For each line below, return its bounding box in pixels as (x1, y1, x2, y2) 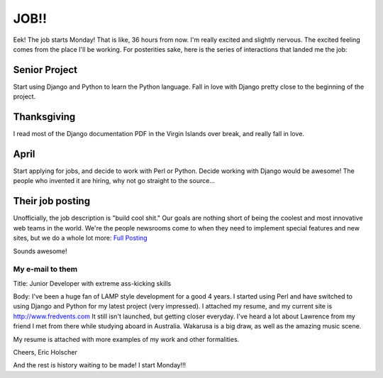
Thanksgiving (13, 111, 76, 123)
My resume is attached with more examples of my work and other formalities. (13, 335, 240, 343)
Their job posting (13, 195, 91, 207)
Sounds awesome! (13, 247, 67, 255)
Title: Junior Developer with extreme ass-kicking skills (13, 279, 172, 287)
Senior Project (13, 64, 78, 76)
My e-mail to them (13, 265, 78, 274)
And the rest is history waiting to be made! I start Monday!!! (13, 361, 187, 369)
